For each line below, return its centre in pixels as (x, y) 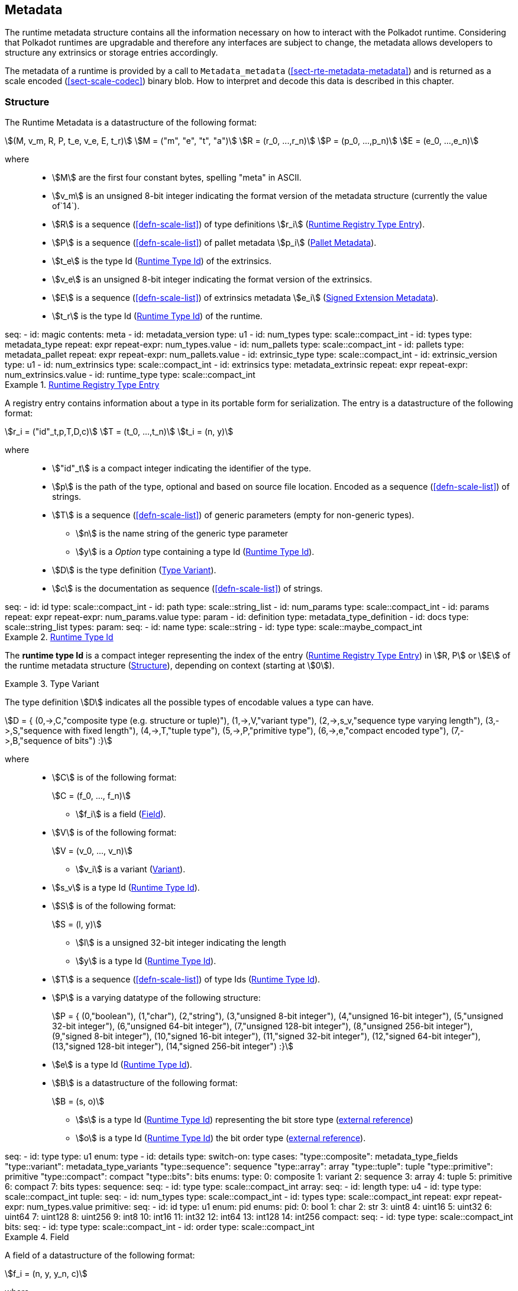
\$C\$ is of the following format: (114, 778)
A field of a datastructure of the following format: (100, 1255)
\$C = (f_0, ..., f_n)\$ (91, 796)
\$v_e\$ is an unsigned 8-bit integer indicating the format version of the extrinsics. (212, 280)
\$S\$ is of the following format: (114, 906)
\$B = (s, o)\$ (78, 1101)
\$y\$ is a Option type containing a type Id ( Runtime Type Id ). (195, 552)
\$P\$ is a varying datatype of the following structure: (156, 998)
